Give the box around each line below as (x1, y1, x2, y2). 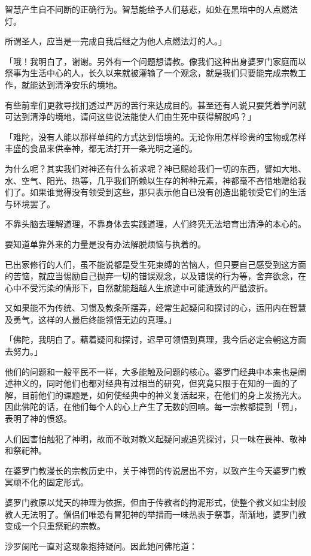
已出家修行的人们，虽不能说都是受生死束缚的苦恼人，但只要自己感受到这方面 (5, 258, 306, 270)
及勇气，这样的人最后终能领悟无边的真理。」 (5, 313, 176, 325)
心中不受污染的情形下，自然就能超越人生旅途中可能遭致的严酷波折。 (5, 281, 273, 294)
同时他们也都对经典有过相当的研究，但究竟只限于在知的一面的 (46, 377, 289, 389)
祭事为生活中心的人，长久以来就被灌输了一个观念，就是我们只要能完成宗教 (5, 67, 298, 79)
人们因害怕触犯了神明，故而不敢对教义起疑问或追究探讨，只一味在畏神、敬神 (5, 432, 306, 445)
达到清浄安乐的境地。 (38, 78, 122, 90)
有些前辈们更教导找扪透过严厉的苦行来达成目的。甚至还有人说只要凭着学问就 (5, 98, 306, 111)
